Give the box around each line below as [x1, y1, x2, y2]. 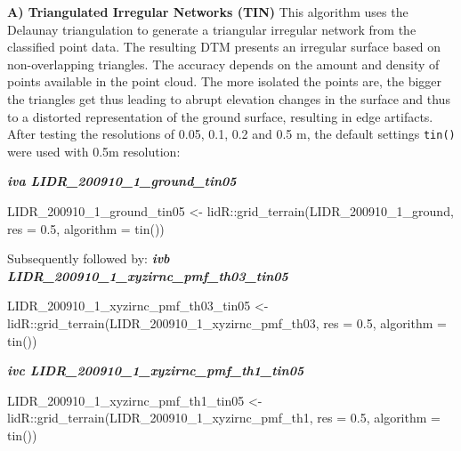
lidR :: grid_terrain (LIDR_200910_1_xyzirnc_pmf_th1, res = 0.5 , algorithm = [7, 408, 441, 427]
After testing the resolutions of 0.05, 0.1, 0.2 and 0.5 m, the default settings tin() [7, 125, 456, 143]
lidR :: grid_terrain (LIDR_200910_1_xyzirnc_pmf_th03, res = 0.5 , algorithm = [7, 313, 447, 332]
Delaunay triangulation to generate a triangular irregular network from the [7, 20, 417, 38]
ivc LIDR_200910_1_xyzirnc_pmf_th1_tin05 [7, 361, 304, 380]
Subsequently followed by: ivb [7, 249, 170, 268]
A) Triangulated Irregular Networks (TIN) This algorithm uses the [7, 3, 408, 20]
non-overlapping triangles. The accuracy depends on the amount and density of [7, 54, 440, 73]
